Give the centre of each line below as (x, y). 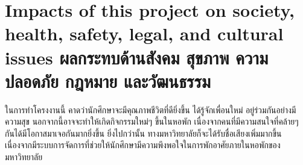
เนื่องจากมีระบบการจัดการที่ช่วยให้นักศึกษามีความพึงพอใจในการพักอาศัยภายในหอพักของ (143, 145)
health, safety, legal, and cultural (144, 33)
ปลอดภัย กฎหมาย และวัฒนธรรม (108, 80)
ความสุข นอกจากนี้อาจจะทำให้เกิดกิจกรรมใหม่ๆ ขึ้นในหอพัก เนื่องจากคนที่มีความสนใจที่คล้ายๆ (152, 121)
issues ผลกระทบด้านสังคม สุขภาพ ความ (137, 57)
